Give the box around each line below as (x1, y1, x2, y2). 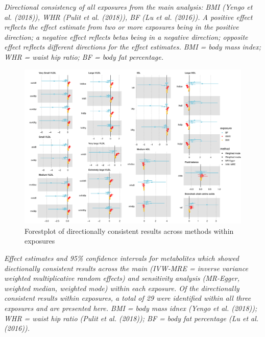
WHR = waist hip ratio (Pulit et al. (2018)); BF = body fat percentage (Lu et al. (4, 312, 259, 323)
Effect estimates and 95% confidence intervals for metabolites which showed (4, 253, 239, 263)
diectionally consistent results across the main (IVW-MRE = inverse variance (4, 262, 248, 273)
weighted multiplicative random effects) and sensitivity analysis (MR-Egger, (4, 273, 239, 283)
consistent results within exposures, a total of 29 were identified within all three (4, 293, 251, 303)
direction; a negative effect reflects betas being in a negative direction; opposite (4, 31, 248, 42)
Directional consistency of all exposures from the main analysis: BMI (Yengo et (4, 2, 253, 12)
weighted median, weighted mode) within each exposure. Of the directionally (4, 282, 239, 293)
